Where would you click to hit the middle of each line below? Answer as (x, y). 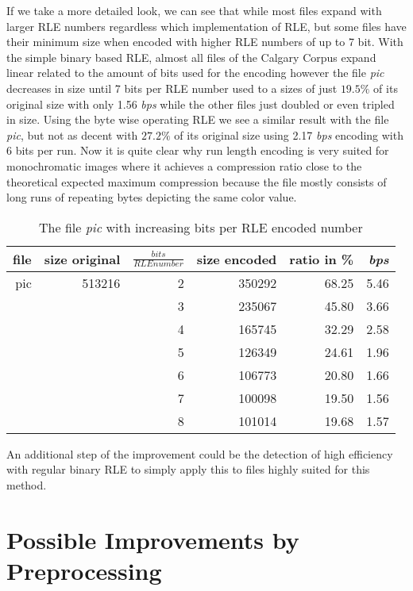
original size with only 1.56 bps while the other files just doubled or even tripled (201, 104)
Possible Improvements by (153, 539)
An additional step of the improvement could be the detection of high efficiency (200, 453)
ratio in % (322, 259)
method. (27, 484)
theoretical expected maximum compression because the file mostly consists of (197, 181)
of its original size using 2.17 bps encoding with (289, 134)
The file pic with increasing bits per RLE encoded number (201, 227)
